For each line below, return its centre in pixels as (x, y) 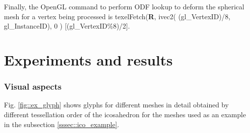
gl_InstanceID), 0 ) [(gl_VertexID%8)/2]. (67, 26)
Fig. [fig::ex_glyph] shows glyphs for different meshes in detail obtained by (116, 105)
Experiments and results (88, 59)
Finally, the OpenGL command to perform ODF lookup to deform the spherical (124, 6)
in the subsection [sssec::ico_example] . (62, 124)
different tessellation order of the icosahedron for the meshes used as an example (125, 114)
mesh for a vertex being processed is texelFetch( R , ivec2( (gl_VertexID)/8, (117, 16)
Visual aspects (33, 86)
